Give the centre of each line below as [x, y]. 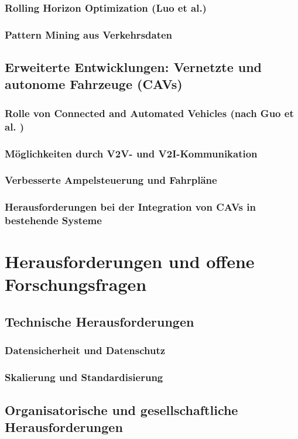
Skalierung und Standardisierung [84, 377]
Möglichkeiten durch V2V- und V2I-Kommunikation [131, 153]
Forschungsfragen [76, 284]
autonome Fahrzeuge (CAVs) [94, 84]
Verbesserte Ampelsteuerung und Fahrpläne [111, 180]
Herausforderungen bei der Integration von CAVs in [130, 207]
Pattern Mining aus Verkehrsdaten [89, 34]
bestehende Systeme [53, 220]
